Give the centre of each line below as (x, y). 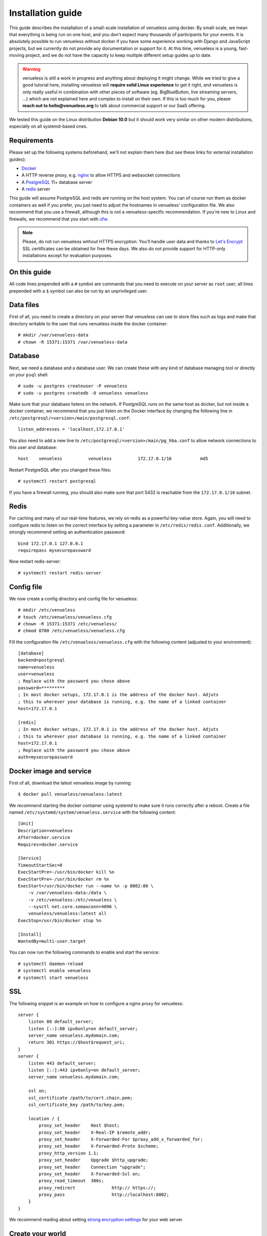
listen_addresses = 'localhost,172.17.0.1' (71, 429)
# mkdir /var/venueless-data (53, 335)
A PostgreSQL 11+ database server (57, 182)
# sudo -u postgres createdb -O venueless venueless (83, 393)
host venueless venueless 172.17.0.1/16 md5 (113, 459)
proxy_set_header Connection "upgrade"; (92, 1167)
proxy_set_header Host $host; (79, 1126)
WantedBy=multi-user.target (52, 941)
